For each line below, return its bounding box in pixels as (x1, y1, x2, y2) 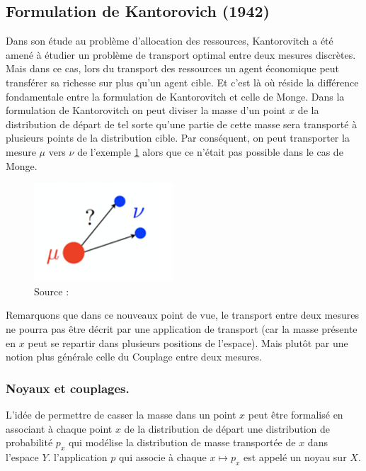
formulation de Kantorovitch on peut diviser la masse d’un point (6, 103, 286, 118)
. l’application (47, 449, 108, 464)
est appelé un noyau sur (243, 449, 347, 464)
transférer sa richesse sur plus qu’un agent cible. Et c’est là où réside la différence (6, 74, 359, 89)
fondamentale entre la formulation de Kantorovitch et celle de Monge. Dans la (6, 89, 345, 103)
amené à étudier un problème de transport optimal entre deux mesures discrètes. (6, 47, 356, 62)
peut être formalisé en (248, 407, 343, 421)
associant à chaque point (6, 421, 113, 436)
